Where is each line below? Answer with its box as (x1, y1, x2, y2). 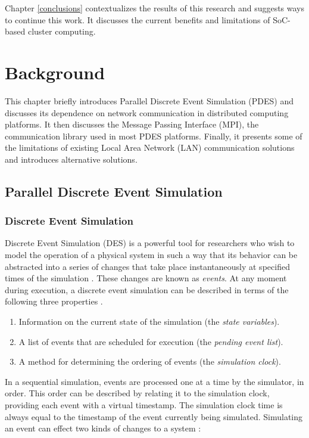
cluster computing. (27, 25, 96, 38)
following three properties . (5, 295, 103, 307)
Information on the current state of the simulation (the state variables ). (18, 315, 280, 328)
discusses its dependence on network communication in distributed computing (5, 106, 289, 119)
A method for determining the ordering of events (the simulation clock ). (18, 355, 281, 368)
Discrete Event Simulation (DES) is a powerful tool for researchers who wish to (5, 237, 295, 249)
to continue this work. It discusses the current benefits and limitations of (5, 13, 270, 26)
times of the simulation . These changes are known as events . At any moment (5, 272, 287, 284)
